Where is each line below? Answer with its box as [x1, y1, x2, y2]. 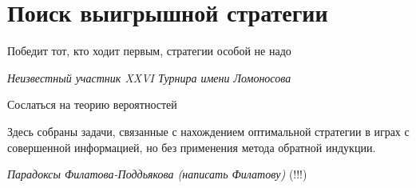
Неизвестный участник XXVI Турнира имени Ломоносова [7, 69, 291, 86]
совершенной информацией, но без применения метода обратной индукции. [7, 138, 376, 155]
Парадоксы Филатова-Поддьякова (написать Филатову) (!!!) [7, 166, 307, 182]
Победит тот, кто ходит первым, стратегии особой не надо [7, 42, 291, 59]
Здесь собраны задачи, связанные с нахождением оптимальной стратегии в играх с [7, 122, 410, 139]
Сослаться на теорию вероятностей [7, 96, 177, 113]
